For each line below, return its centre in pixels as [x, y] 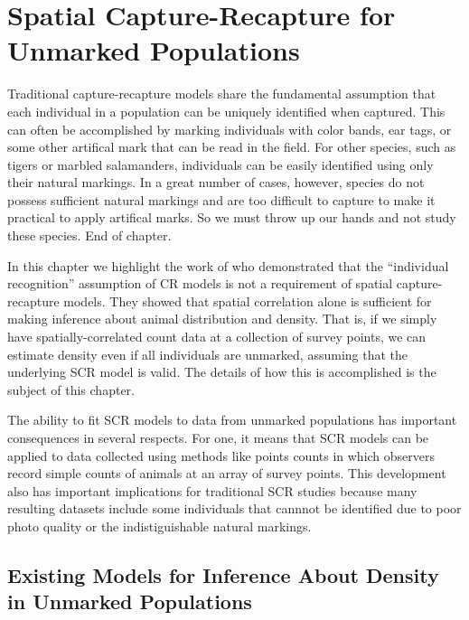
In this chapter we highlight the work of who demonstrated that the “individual [228, 265]
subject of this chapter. [71, 389]
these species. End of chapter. [89, 235]
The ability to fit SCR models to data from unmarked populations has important [232, 420]
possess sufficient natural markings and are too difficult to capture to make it [221, 199]
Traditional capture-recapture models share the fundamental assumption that [222, 94]
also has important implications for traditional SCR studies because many [212, 490]
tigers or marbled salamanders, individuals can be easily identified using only [220, 164]
